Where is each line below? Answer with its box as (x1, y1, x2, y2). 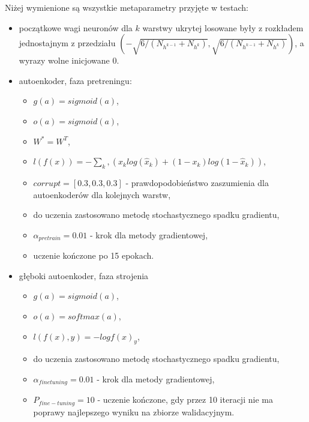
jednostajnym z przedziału (19, 37, 116, 49)
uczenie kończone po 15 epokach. (33, 249, 154, 262)
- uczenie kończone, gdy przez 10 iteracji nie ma (97, 393, 273, 406)
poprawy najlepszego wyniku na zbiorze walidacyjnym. (33, 405, 235, 418)
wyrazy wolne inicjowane (19, 54, 110, 67)
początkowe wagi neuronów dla (19, 21, 133, 34)
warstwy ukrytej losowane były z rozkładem (142, 21, 304, 34)
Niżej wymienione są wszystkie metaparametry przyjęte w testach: (5, 1, 248, 13)
